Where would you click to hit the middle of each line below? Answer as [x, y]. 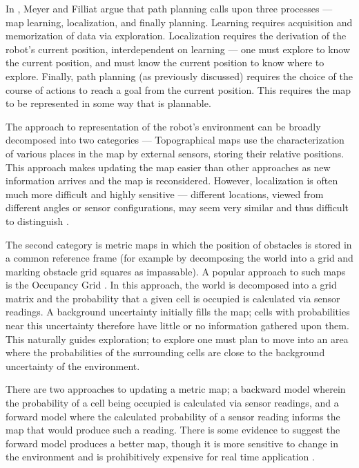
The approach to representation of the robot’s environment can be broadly [163, 126]
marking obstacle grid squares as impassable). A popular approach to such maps [176, 271]
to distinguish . [37, 221]
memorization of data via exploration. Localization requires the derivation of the [176, 36]
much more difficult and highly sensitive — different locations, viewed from [165, 194]
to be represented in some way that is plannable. [108, 103]
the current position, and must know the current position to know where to [165, 62]
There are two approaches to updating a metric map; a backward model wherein [176, 389]
